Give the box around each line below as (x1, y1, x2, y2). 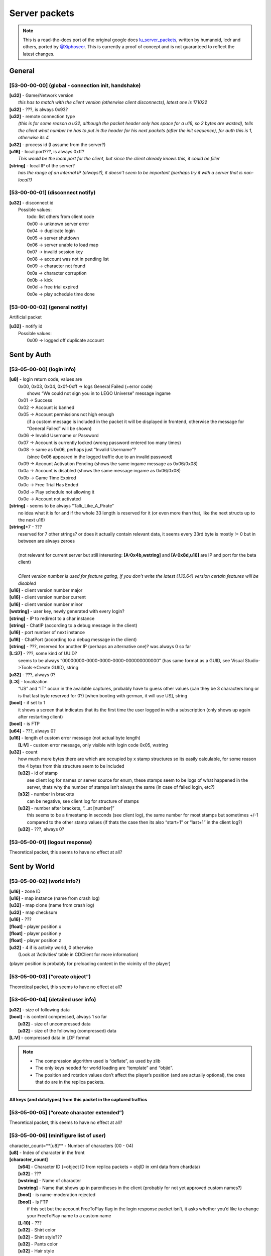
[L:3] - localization (9, 679, 48, 685)
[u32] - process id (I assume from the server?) (9, 141, 106, 148)
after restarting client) (18, 714, 63, 719)
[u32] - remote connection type (9, 114, 75, 120)
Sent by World (9, 862, 55, 871)
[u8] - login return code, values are (9, 376, 82, 382)
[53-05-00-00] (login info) (9, 366, 76, 373)
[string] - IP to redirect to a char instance (9, 615, 95, 621)
